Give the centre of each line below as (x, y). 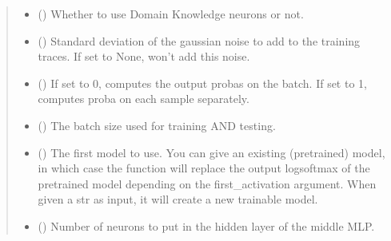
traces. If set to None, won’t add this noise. (144, 56)
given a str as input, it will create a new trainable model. (178, 199)
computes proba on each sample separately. (144, 99)
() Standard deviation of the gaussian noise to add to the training (199, 40)
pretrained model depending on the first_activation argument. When (207, 183)
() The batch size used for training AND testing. (157, 125)
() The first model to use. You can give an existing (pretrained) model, (211, 152)
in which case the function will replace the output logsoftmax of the (204, 168)
